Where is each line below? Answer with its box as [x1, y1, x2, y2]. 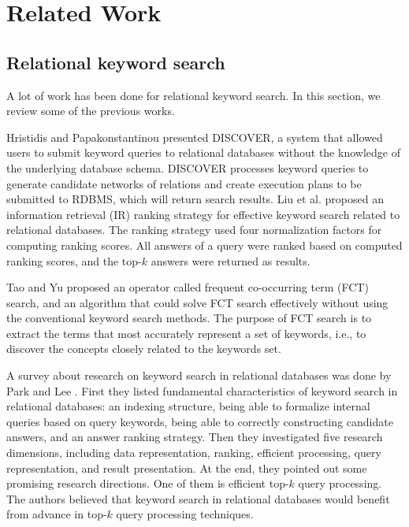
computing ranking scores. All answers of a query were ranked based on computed [6, 236, 403, 253]
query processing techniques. [116, 506, 254, 522]
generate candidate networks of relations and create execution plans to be [6, 175, 362, 191]
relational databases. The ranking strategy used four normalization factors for [6, 221, 382, 238]
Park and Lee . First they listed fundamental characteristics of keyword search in [6, 382, 398, 399]
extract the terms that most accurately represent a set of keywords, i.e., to [6, 325, 366, 341]
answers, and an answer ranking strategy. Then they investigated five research [6, 429, 383, 445]
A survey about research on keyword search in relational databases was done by [6, 367, 392, 384]
